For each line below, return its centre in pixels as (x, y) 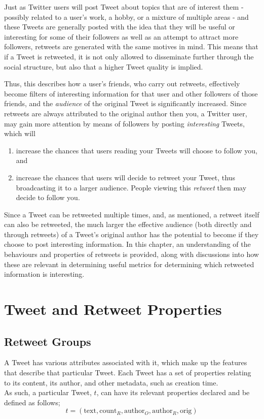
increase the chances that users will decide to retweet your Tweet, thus (125, 177)
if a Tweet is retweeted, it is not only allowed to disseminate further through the (129, 56)
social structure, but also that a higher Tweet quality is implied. (104, 66)
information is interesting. (44, 274)
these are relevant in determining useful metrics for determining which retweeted (129, 264)
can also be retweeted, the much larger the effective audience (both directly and (128, 224)
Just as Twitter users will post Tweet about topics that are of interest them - (124, 7)
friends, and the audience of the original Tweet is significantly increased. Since (125, 103)
